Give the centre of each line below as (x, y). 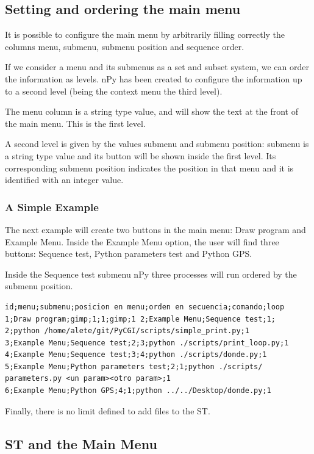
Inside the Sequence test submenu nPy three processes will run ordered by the (151, 274)
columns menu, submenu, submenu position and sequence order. (125, 46)
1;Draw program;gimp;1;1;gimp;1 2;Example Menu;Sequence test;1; (140, 319)
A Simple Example (52, 207)
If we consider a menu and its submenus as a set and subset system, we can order (157, 67)
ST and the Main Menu (81, 443)
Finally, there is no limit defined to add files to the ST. (108, 410)
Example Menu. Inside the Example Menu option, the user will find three (142, 241)
